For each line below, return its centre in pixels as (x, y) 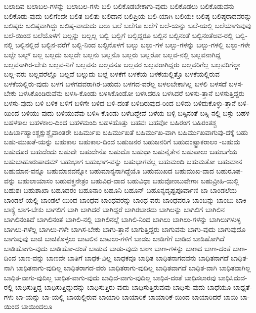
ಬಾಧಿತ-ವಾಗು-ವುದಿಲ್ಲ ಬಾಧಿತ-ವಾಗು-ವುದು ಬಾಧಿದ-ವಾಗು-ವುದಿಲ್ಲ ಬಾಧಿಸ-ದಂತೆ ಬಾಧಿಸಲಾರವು (110, 277)
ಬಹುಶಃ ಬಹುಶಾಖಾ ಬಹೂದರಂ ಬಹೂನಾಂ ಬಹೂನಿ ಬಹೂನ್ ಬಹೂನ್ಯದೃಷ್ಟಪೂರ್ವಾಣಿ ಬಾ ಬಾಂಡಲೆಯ (121, 190)
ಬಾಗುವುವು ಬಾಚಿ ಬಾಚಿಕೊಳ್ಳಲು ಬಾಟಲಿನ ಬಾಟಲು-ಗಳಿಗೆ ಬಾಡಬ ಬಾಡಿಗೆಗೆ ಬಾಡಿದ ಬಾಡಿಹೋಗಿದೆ (114, 239)
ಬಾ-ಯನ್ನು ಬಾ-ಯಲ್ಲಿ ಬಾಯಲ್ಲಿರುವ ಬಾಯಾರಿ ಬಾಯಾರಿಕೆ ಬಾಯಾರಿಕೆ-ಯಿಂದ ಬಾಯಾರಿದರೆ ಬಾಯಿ (127, 296)
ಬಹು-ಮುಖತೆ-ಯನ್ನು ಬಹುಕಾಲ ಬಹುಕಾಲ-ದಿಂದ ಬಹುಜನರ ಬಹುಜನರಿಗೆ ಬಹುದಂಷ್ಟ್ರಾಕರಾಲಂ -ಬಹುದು (122, 142)
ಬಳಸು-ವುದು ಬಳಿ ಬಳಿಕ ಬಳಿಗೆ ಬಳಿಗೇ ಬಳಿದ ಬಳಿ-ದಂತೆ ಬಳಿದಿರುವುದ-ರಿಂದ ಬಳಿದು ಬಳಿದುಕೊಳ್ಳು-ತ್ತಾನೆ (120, 103)
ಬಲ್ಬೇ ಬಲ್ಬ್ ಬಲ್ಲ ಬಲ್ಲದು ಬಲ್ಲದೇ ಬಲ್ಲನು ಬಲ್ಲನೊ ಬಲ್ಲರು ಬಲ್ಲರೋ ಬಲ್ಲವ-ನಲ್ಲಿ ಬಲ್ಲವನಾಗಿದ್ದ (112, 54)
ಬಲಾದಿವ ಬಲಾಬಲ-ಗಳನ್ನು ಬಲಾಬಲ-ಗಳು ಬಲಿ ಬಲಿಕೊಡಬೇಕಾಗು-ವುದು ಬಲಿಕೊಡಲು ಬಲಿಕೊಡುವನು (119, 6)
